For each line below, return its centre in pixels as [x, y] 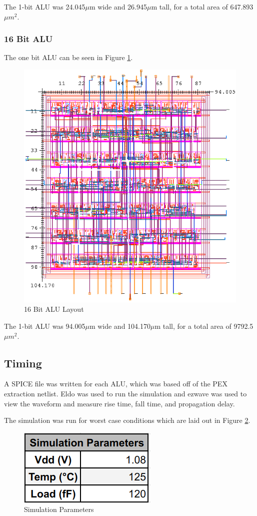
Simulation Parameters [59, 509]
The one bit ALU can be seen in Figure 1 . [68, 57]
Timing [23, 363]
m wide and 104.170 [120, 326]
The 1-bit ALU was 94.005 [45, 326]
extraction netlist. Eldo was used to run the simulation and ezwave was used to [125, 393]
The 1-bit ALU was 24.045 [45, 7]
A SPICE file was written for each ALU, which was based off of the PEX [116, 384]
